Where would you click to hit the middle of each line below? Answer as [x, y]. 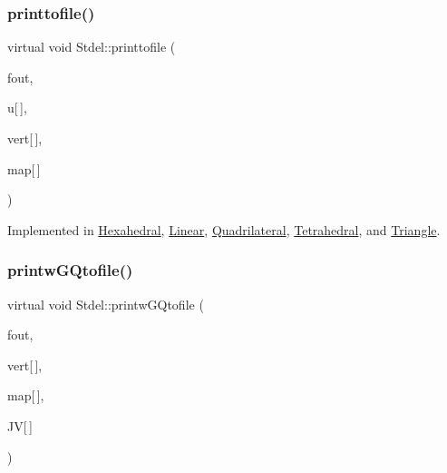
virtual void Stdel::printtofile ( [92, 47]
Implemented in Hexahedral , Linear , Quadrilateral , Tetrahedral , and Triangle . [224, 229]
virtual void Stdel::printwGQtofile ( [106, 304]
